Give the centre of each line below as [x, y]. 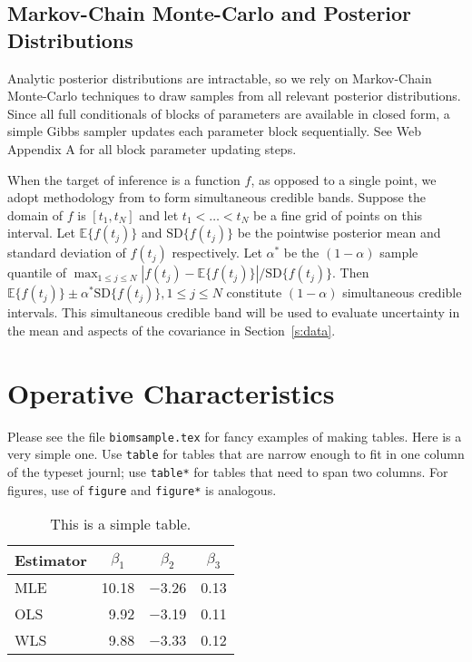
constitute [254, 292]
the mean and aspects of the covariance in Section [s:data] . [172, 330]
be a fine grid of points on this [338, 214]
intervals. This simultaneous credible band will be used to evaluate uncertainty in [234, 312]
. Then [351, 273]
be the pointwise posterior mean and [339, 233]
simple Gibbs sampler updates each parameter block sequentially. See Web [214, 131]
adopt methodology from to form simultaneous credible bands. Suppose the [216, 197]
